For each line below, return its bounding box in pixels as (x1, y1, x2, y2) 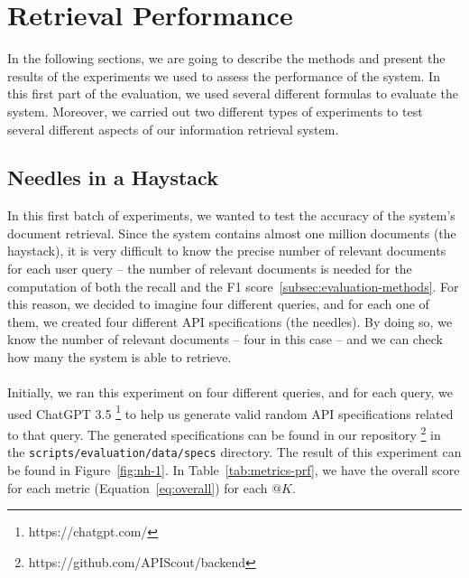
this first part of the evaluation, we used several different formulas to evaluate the (7, 84, 458, 103)
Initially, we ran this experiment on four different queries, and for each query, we (7, 383, 453, 402)
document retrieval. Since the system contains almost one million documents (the (7, 223, 456, 242)
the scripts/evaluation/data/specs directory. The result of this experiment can (7, 443, 462, 461)
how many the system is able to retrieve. (7, 348, 232, 367)
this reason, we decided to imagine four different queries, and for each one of (7, 294, 429, 313)
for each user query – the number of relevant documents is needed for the (7, 259, 412, 278)
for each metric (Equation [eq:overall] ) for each (7, 478, 268, 497)
